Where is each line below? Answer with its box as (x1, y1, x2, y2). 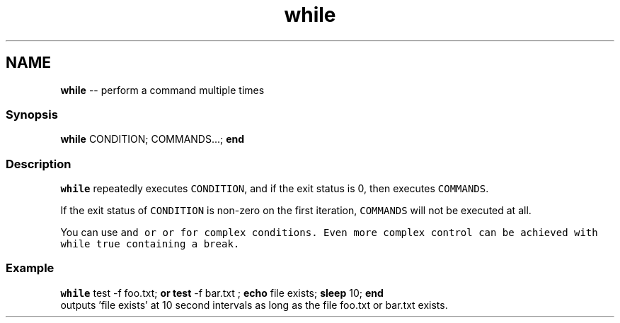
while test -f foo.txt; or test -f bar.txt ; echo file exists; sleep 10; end (60, 286, 384, 299)
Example (6, 261, 54, 276)
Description (6, 156, 71, 171)
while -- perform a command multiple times (60, 83, 265, 96)
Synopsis (6, 107, 58, 122)
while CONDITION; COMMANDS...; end (60, 133, 245, 146)
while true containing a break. (60, 238, 240, 250)
